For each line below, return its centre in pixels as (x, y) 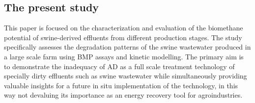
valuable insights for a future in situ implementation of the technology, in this (121, 85)
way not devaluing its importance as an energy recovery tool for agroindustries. (123, 95)
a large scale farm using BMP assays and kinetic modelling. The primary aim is (124, 56)
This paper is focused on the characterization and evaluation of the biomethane (124, 28)
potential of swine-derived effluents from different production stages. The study (123, 37)
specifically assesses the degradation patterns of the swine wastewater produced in (127, 47)
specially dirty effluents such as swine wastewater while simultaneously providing (126, 76)
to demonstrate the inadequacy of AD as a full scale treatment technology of (119, 66)
